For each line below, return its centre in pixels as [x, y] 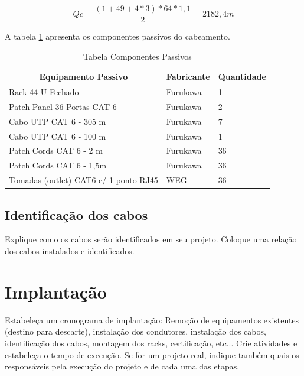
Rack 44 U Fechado [44, 92]
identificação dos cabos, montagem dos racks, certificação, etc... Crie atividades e [151, 343]
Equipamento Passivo [84, 77]
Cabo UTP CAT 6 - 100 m [58, 136]
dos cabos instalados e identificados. [70, 251]
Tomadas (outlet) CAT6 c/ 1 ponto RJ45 [84, 180]
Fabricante [188, 77]
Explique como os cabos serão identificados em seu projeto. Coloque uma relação [151, 239]
